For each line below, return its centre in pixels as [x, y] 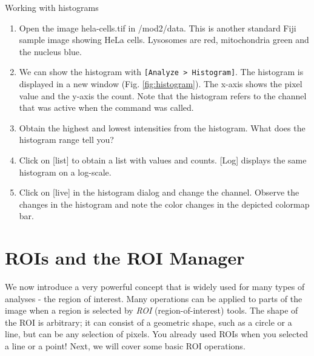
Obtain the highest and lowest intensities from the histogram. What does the [162, 127]
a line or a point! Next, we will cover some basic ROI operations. [125, 346]
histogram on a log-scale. [65, 172]
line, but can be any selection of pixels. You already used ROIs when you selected [156, 334]
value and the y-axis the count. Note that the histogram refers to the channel [163, 95]
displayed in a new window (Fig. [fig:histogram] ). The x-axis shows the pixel [161, 84]
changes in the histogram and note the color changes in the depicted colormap [164, 204]
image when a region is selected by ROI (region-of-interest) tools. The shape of [152, 310]
